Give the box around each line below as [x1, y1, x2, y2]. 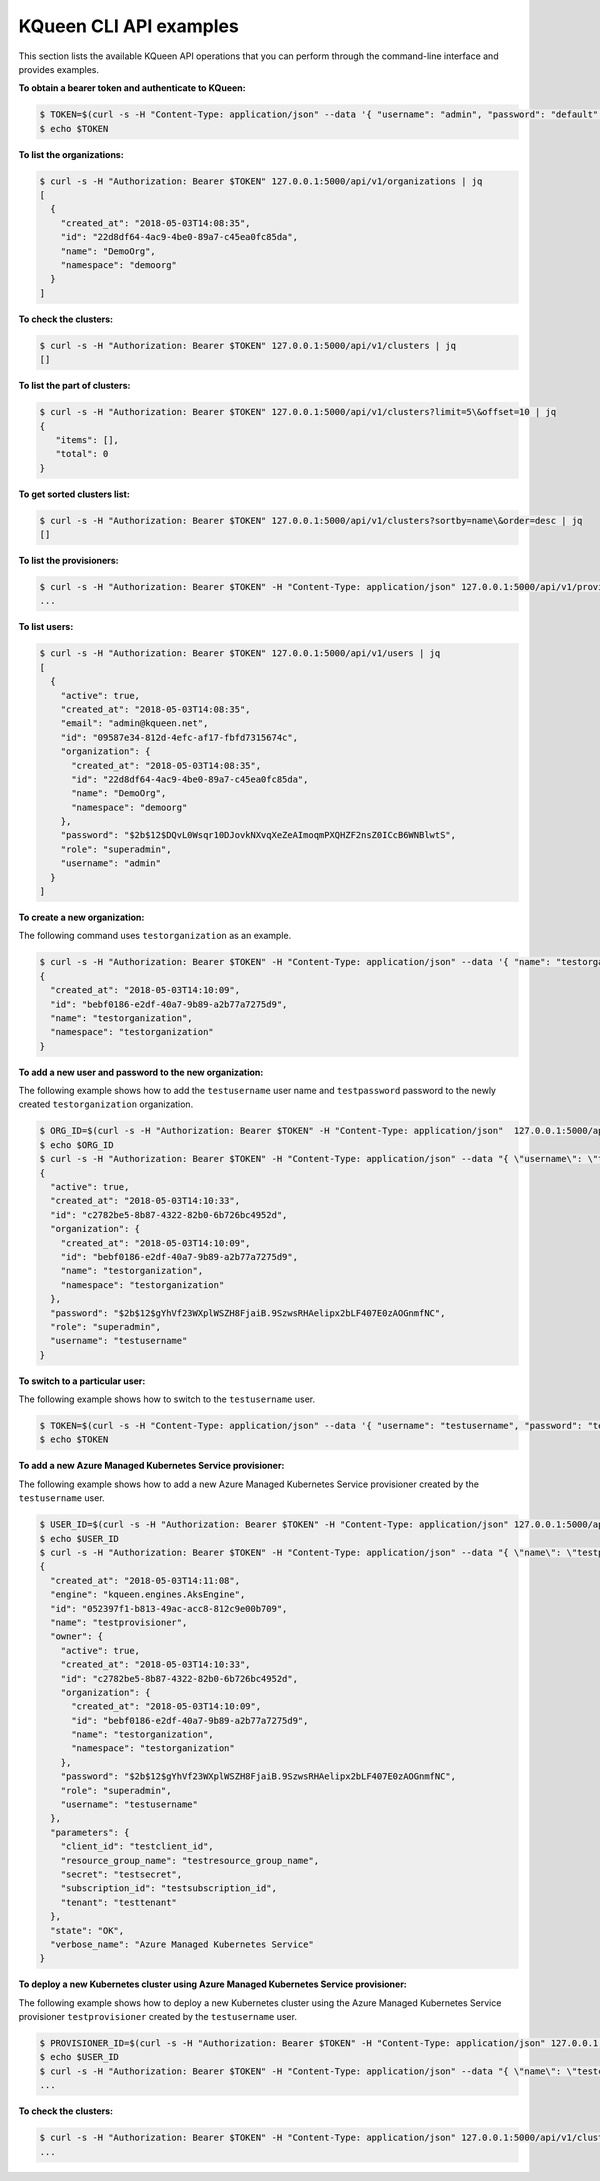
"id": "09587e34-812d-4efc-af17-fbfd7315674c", [60, 731, 299, 743]
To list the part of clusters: [18, 380, 131, 392]
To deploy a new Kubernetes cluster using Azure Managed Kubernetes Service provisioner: [18, 1978, 407, 1990]
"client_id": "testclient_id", [60, 1841, 214, 1852]
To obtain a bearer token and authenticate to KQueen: [18, 82, 246, 94]
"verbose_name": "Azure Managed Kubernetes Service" [50, 1938, 314, 1950]
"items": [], [55, 434, 120, 445]
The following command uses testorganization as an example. [18, 930, 292, 942]
